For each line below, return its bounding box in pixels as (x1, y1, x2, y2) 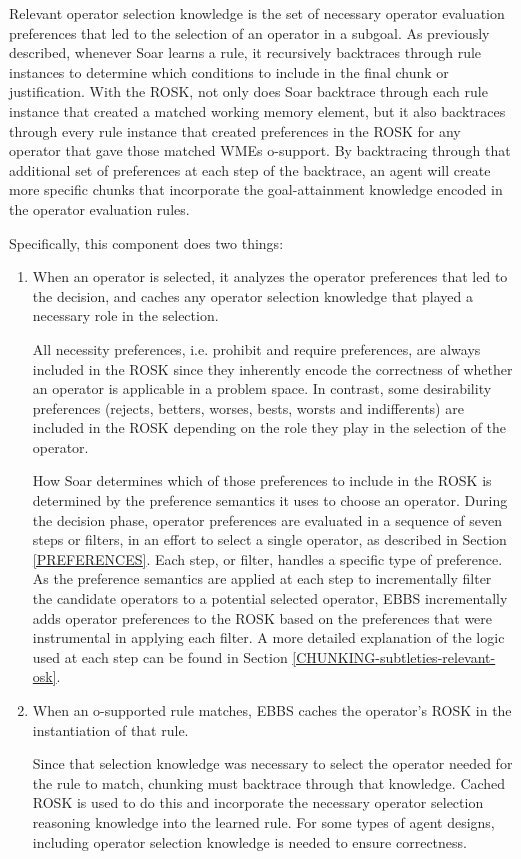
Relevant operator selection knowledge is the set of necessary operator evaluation (9, 3, 505, 23)
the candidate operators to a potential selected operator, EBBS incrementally (32, 588, 508, 609)
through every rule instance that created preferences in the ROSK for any (9, 120, 461, 141)
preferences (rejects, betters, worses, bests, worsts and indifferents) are (32, 397, 464, 418)
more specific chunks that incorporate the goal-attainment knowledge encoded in (9, 179, 503, 200)
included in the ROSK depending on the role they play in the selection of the (32, 417, 507, 438)
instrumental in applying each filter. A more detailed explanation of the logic (32, 627, 505, 648)
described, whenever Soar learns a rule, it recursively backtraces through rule (9, 42, 482, 63)
